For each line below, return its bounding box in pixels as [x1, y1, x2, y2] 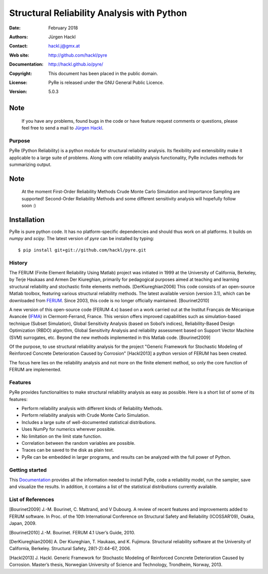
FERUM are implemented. [9, 367, 62, 373]
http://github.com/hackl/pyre [48, 52, 108, 58]
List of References [9, 496, 55, 503]
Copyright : [9, 70, 32, 77]
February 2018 [48, 25, 78, 31]
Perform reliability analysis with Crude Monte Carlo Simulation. [21, 412, 150, 418]
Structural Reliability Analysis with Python [9, 7, 187, 18]
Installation [9, 216, 45, 224]
